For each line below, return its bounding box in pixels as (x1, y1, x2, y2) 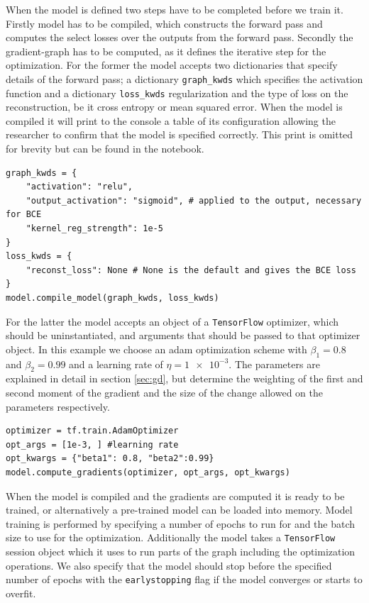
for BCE (6, 209, 42, 220)
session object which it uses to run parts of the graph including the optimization (6, 544, 356, 559)
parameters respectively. (6, 399, 110, 414)
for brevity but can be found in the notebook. (6, 141, 204, 156)
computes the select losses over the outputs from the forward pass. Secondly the (6, 30, 353, 45)
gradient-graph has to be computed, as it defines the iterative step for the (6, 43, 326, 58)
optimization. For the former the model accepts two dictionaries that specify (6, 57, 338, 72)
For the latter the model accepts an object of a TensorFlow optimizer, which (6, 314, 339, 328)
